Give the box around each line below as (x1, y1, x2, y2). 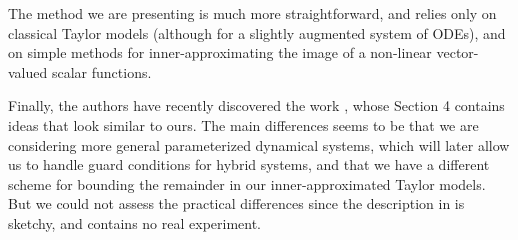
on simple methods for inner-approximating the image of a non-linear (8, 42, 432, 63)
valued (8, 61, 48, 82)
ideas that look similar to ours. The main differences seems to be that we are (8, 114, 479, 135)
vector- (436, 42, 479, 63)
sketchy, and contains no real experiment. (8, 212, 262, 233)
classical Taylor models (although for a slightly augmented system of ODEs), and (8, 22, 506, 43)
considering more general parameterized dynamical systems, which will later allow (8, 134, 510, 155)
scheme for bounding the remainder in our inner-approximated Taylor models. (8, 173, 486, 194)
